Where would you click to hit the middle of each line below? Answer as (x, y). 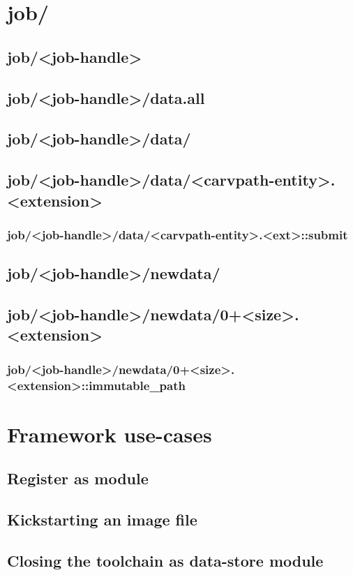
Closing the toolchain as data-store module (165, 560)
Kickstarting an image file (102, 519)
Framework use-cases (110, 434)
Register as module (78, 478)
